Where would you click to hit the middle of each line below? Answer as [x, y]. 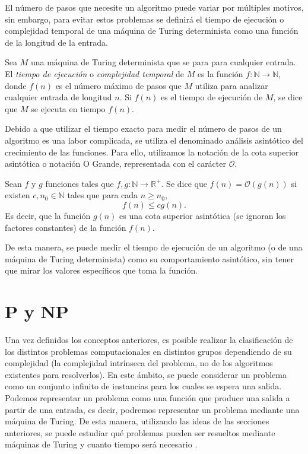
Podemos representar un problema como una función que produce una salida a [147, 397]
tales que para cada [103, 195]
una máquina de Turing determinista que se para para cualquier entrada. [163, 62]
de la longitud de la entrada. [56, 42]
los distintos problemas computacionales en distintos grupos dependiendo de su [148, 351]
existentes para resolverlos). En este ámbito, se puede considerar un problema [146, 374]
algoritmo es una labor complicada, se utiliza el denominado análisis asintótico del [154, 140]
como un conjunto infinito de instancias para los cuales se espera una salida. [143, 386]
